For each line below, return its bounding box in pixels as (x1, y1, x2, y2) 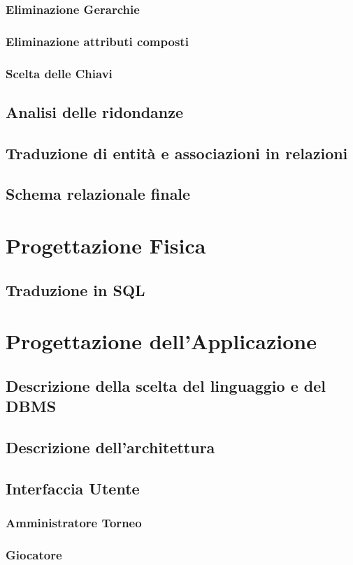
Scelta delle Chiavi (6, 64, 113, 82)
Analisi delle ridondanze (6, 101, 184, 122)
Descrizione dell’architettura (6, 436, 215, 457)
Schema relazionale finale (6, 183, 191, 205)
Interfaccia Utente (6, 477, 140, 499)
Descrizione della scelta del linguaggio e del (6, 374, 326, 396)
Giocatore (6, 545, 62, 563)
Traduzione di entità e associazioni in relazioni (6, 142, 348, 163)
